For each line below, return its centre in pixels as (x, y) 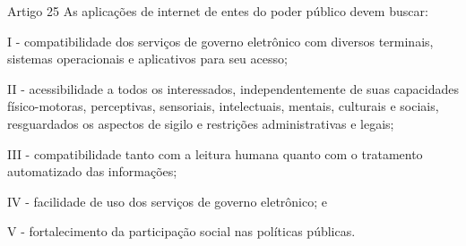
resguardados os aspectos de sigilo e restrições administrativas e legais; (201, 123)
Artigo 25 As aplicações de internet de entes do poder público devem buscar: (218, 11)
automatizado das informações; (92, 171)
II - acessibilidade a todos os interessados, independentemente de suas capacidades (233, 88)
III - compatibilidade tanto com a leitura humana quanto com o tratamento (215, 153)
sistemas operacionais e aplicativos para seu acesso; (147, 59)
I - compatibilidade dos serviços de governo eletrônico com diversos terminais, (220, 41)
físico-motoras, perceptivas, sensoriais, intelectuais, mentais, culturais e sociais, (223, 106)
